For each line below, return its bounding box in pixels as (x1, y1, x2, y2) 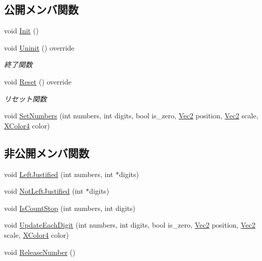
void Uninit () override (4, 42, 74, 53)
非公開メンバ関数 (4, 145, 89, 160)
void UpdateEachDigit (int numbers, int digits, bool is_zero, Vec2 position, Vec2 (4, 220, 255, 230)
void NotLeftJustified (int (4, 186, 84, 196)
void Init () (4, 25, 39, 36)
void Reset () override (4, 76, 71, 86)
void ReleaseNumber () (4, 246, 76, 257)
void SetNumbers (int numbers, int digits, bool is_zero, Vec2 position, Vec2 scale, (4, 110, 258, 121)
